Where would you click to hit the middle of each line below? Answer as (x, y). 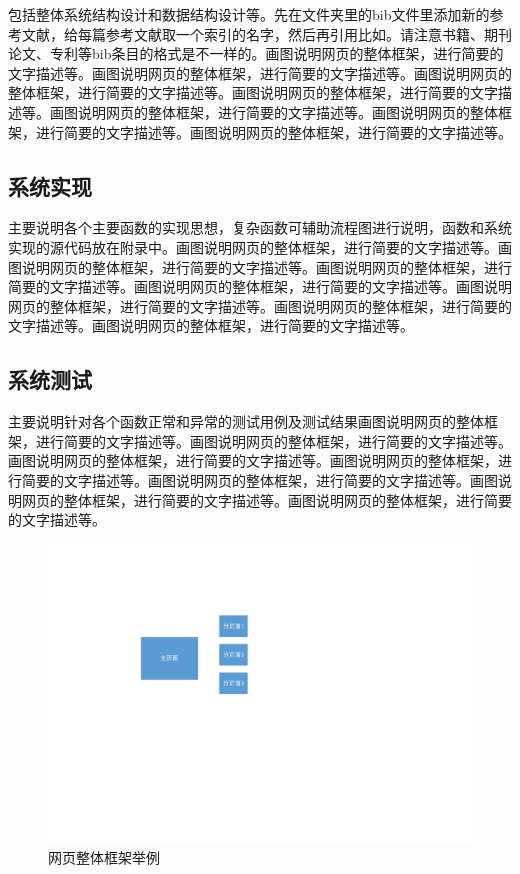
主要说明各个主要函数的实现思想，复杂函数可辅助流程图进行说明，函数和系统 (260, 227)
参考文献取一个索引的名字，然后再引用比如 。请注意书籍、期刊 (308, 33)
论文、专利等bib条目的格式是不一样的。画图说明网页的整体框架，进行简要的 (256, 53)
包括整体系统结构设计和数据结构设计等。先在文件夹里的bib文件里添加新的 (249, 14)
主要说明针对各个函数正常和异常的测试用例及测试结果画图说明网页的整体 (246, 421)
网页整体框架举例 (104, 857)
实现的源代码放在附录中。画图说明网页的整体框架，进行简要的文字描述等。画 (260, 246)
